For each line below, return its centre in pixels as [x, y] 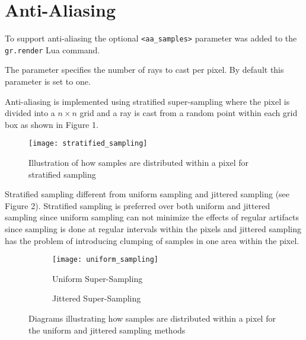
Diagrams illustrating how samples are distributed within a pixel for [152, 318]
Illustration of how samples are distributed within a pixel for [139, 163]
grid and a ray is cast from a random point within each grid [189, 113]
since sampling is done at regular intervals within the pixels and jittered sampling [153, 229]
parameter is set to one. [48, 81]
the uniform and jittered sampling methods [107, 330]
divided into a [30, 113]
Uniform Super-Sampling [98, 278]
